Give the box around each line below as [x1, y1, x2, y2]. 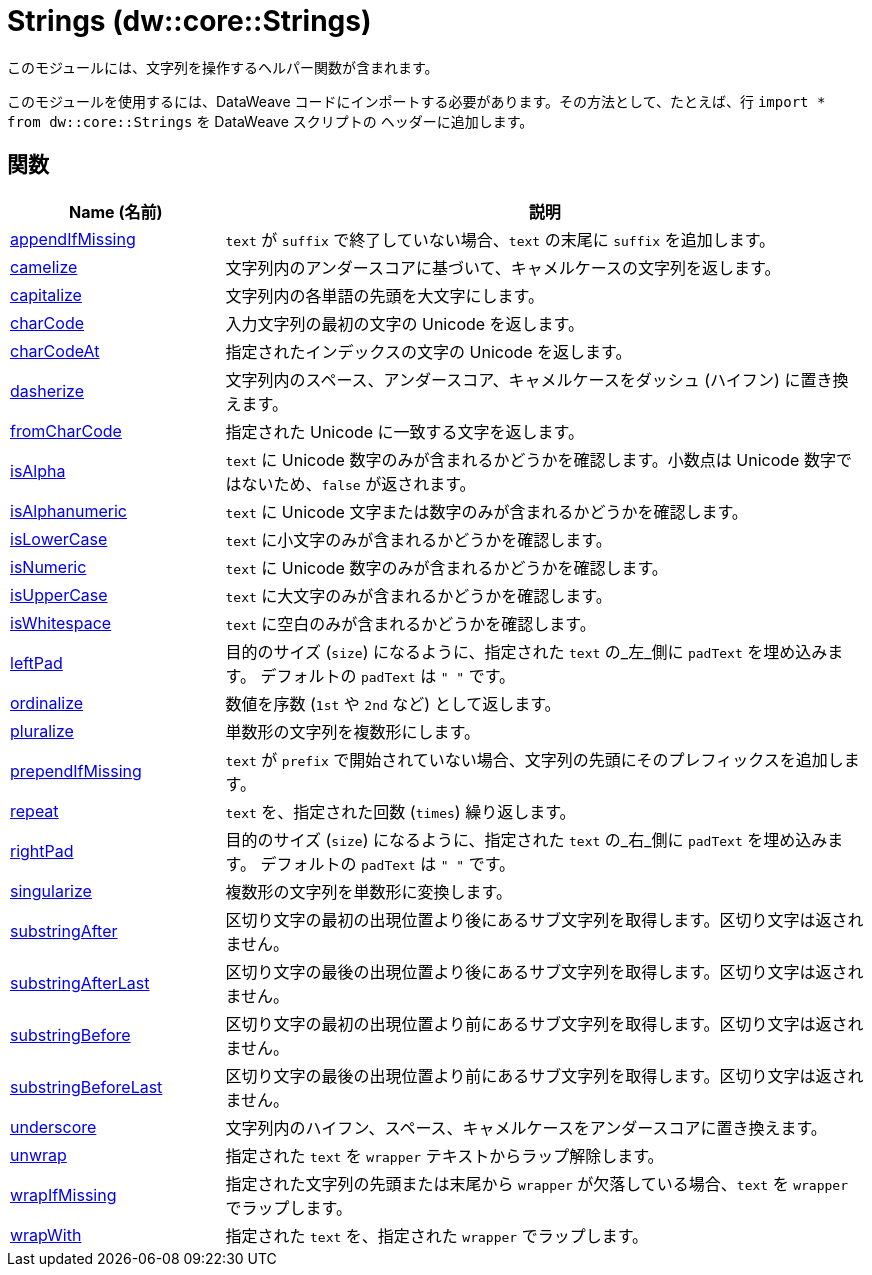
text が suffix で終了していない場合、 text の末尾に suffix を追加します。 [225, 229, 776, 250]
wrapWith [10, 1224, 82, 1245]
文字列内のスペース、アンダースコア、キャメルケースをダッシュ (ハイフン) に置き [225, 369, 833, 390]
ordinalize [10, 692, 84, 713]
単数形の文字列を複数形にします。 [225, 721, 480, 742]
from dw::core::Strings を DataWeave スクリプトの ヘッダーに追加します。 [7, 112, 534, 130]
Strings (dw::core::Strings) [7, 4, 372, 38]
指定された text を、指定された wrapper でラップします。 [225, 1225, 649, 1246]
